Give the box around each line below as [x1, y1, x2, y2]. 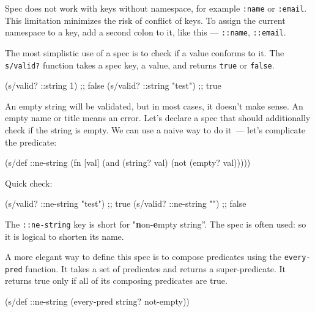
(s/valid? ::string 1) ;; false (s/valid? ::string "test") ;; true [5, 79, 221, 92]
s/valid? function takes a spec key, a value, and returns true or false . [5, 58, 275, 71]
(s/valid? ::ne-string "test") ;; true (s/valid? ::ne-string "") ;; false [5, 197, 246, 210]
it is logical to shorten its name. [5, 229, 124, 242]
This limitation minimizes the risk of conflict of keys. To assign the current [5, 13, 286, 26]
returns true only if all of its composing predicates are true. [5, 274, 228, 287]
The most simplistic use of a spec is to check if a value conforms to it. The [5, 46, 284, 59]
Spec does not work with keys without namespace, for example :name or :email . [5, 2, 307, 14]
